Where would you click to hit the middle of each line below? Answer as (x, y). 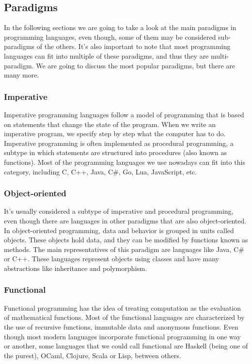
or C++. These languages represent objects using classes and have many (112, 259)
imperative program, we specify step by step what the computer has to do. (115, 134)
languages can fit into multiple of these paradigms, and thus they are (106, 55)
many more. (22, 75)
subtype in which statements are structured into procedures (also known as (115, 152)
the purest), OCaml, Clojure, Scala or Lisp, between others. (93, 355)
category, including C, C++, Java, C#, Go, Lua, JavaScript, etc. (101, 171)
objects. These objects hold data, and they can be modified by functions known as (126, 240)
